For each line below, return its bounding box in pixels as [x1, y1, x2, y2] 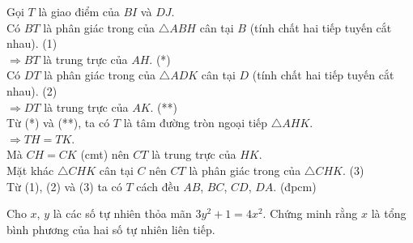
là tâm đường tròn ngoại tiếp [123, 114, 268, 131]
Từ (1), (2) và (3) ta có [6, 177, 122, 194]
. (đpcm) [273, 177, 317, 194]
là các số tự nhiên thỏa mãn [53, 205, 192, 222]
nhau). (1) [6, 35, 57, 52]
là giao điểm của [38, 3, 120, 19]
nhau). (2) [6, 82, 57, 99]
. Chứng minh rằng [262, 205, 358, 222]
